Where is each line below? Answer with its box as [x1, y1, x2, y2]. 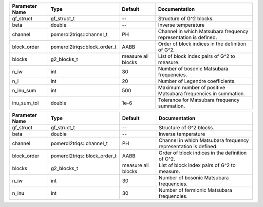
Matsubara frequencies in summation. [158, 90, 245, 97]
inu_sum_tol [12, 100, 39, 106]
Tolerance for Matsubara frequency [158, 97, 240, 103]
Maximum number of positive [158, 84, 225, 91]
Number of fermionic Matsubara [158, 187, 232, 193]
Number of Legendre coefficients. [158, 78, 236, 85]
